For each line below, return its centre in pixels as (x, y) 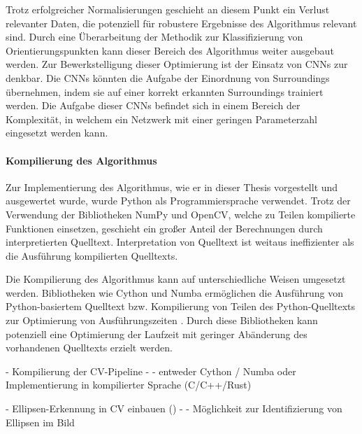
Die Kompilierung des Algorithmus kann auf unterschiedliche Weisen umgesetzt (176, 279)
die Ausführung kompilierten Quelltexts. (92, 255)
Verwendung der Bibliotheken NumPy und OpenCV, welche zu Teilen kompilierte (181, 214)
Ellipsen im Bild (40, 422)
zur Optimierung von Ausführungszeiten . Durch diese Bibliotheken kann (162, 320)
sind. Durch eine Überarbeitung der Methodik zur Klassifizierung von (154, 37)
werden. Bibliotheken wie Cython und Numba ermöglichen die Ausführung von (175, 292)
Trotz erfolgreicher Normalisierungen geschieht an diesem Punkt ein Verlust (168, 9)
